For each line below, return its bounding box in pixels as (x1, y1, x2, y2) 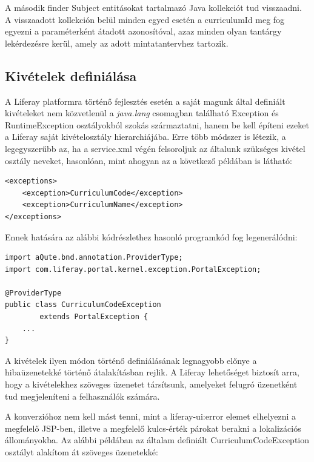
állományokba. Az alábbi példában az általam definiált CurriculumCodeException (5, 434, 310, 446)
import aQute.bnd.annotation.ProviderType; (5, 253, 183, 262)
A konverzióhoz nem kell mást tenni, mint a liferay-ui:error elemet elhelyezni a (5, 410, 296, 423)
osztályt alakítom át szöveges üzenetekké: (5, 446, 158, 458)
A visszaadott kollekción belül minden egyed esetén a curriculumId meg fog (5, 13, 285, 25)
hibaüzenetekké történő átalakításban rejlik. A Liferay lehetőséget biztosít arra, (5, 366, 299, 378)
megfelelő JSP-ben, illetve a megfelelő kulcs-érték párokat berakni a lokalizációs (5, 421, 301, 434)
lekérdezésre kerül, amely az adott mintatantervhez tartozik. (5, 36, 229, 49)
